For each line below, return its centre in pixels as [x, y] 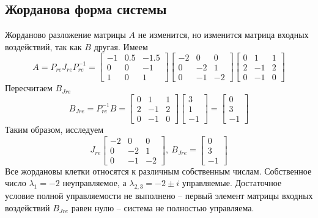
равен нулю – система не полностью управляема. [163, 207]
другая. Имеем [121, 46]
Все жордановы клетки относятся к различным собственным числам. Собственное [158, 171]
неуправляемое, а [94, 183]
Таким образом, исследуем [54, 130]
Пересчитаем [29, 88]
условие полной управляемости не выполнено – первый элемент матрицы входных [159, 196]
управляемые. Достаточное [232, 183]
